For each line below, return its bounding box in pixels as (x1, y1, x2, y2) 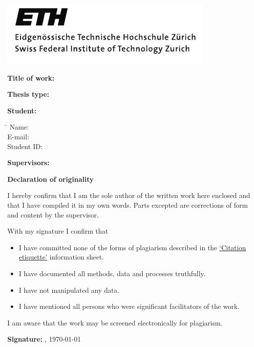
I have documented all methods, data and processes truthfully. (19, 268, 206, 278)
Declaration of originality (7, 173, 94, 184)
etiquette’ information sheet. (19, 252, 104, 262)
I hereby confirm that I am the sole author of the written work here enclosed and (7, 190, 250, 200)
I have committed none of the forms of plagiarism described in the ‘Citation (19, 242, 246, 252)
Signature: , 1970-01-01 (7, 334, 81, 344)
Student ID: (7, 141, 43, 151)
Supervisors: (7, 157, 50, 168)
